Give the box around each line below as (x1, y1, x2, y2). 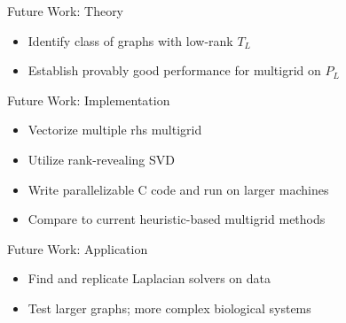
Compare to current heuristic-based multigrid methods (28, 210, 326, 228)
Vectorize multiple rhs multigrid (28, 120, 202, 139)
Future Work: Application (7, 239, 148, 258)
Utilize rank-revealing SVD (28, 150, 175, 168)
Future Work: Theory (7, 2, 124, 19)
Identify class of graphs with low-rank (28, 31, 233, 50)
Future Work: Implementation (7, 90, 170, 109)
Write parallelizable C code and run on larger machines (28, 180, 329, 198)
